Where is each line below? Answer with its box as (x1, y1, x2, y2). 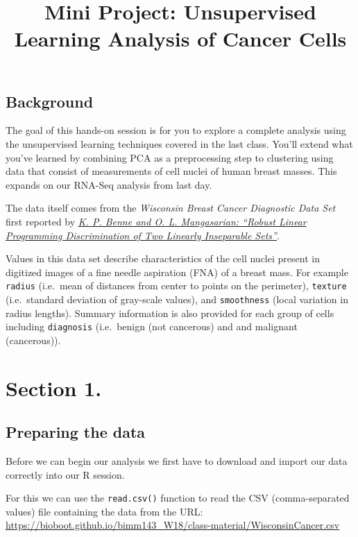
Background (6, 90, 94, 112)
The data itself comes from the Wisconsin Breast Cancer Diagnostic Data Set (6, 201, 336, 215)
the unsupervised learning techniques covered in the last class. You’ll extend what (6, 136, 353, 151)
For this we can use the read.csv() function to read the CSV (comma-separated (6, 491, 350, 505)
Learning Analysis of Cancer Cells (14, 24, 347, 53)
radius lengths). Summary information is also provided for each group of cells (6, 305, 334, 320)
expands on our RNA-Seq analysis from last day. (6, 177, 212, 191)
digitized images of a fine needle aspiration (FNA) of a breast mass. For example (6, 264, 348, 279)
